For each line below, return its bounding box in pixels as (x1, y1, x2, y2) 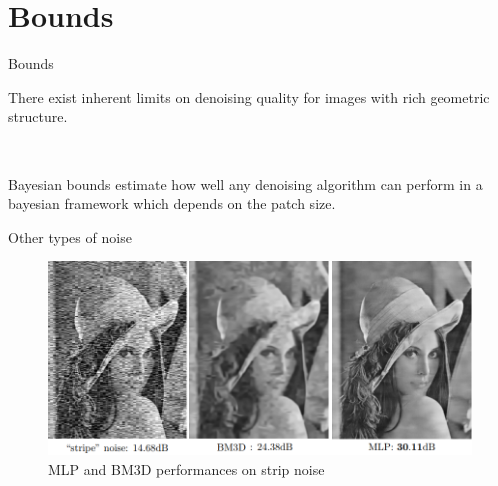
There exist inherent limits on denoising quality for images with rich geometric (8, 86, 490, 107)
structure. (8, 106, 68, 127)
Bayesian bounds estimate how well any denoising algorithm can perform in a (8, 173, 483, 194)
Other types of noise (8, 226, 132, 247)
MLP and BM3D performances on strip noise (48, 458, 325, 479)
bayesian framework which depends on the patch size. (8, 193, 336, 214)
